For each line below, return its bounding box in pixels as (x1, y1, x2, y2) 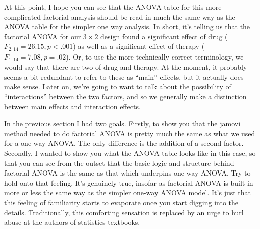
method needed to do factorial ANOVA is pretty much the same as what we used (4, 128, 255, 138)
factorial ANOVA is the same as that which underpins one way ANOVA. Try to (4, 167, 251, 178)
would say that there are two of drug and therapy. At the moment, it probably (4, 62, 247, 72)
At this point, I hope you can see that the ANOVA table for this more (4, 2, 222, 12)
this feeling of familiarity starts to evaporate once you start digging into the (4, 197, 239, 207)
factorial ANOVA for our (4, 31, 81, 41)
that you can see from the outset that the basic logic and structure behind (4, 157, 234, 168)
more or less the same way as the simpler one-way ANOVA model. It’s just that (4, 187, 251, 198)
